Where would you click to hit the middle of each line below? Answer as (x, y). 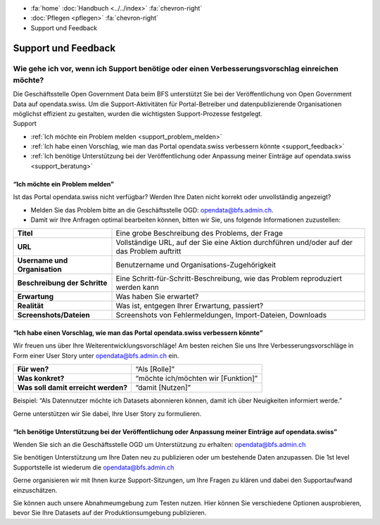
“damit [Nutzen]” (163, 388)
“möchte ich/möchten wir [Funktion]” (196, 379)
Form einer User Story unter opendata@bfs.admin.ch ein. (96, 355)
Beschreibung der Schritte (62, 283)
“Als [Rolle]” (155, 369)
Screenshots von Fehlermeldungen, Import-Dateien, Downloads (221, 315)
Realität (30, 306)
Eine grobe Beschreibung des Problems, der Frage (199, 234)
